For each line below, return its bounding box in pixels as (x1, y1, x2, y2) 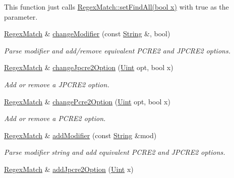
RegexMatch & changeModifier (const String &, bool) (4, 28, 170, 39)
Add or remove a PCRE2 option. (4, 113, 106, 124)
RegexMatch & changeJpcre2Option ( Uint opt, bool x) (4, 62, 173, 73)
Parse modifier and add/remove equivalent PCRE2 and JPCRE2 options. (4, 45, 230, 55)
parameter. (4, 11, 38, 22)
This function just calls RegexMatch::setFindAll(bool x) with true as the (4, 2, 229, 12)
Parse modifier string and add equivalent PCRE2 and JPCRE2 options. (4, 147, 225, 157)
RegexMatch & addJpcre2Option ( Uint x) (4, 163, 134, 174)
